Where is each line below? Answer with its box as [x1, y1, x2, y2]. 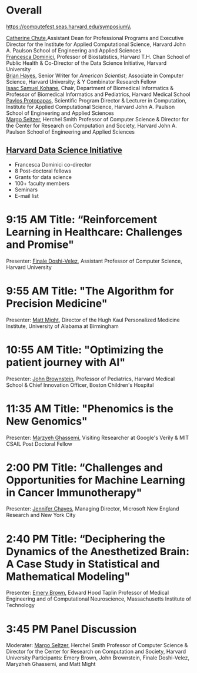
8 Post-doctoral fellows [14, 167, 72, 174]
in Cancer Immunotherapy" [6, 486, 142, 499]
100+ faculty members [14, 180, 69, 187]
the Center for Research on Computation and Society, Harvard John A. [6, 122, 178, 129]
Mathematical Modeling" [6, 569, 131, 583]
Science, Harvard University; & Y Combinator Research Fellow [6, 78, 157, 85]
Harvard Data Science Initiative [6, 145, 122, 155]
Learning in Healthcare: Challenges [6, 225, 183, 238]
